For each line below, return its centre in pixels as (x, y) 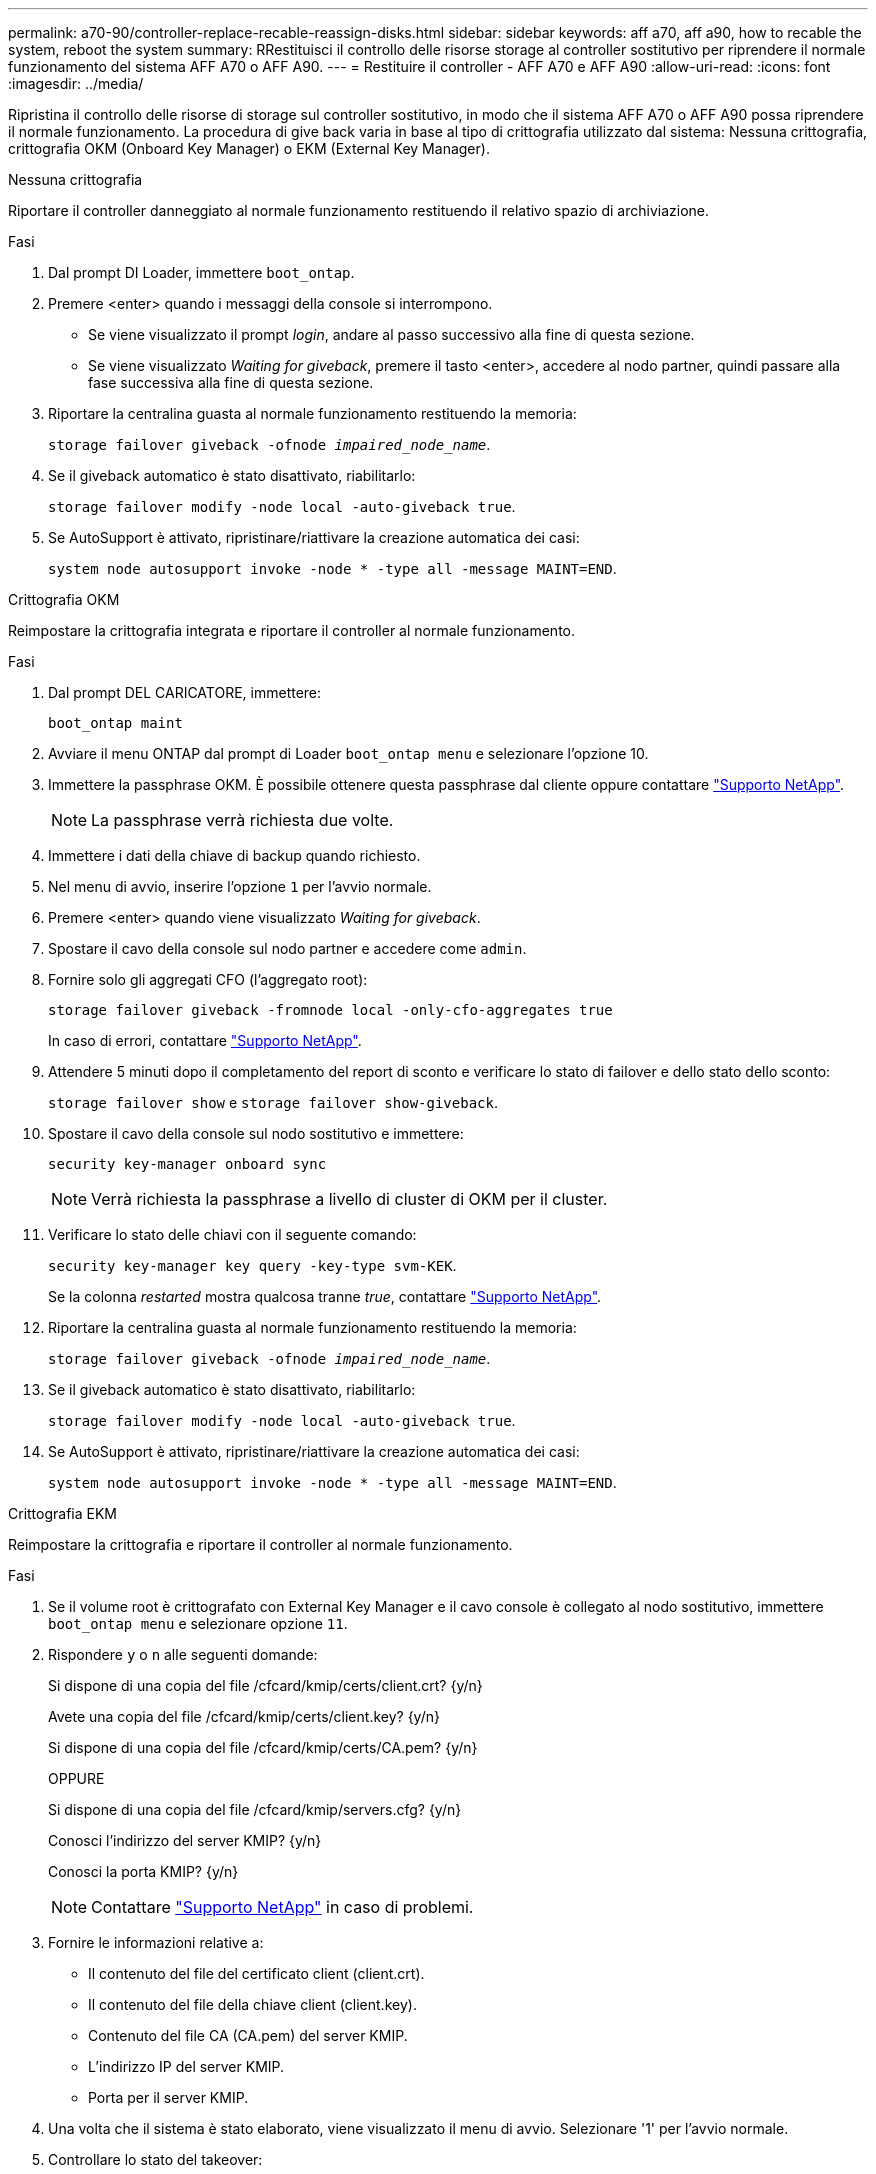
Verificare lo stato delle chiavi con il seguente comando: (232, 1234)
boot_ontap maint (115, 723)
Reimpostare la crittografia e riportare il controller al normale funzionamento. (260, 1544)
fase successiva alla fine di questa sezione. (231, 382)
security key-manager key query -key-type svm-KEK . (252, 1265)
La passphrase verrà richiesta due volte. (242, 820)
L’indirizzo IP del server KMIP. (186, 2066)
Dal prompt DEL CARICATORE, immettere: (185, 692)
